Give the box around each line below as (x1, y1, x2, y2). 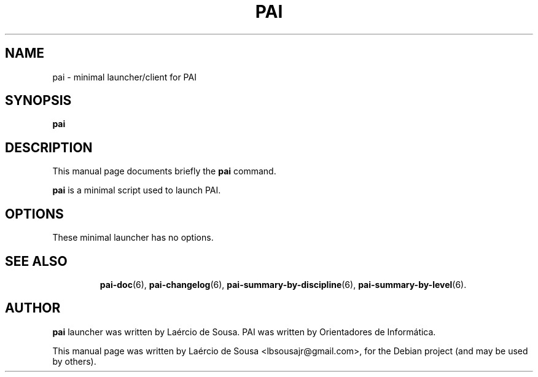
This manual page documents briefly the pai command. (52, 166, 276, 177)
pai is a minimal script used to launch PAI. (52, 185, 221, 196)
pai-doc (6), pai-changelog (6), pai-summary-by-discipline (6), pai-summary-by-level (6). (99, 279, 467, 290)
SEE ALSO (5, 253, 68, 269)
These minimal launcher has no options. (52, 232, 214, 243)
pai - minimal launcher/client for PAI (52, 71, 197, 82)
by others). (52, 356, 96, 367)
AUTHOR (5, 300, 61, 316)
